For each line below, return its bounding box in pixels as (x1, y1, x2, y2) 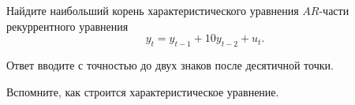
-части (319, 2, 349, 18)
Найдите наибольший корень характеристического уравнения (6, 2, 299, 18)
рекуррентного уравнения (6, 17, 129, 34)
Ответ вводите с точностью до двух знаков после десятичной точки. (6, 56, 334, 73)
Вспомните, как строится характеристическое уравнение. (6, 83, 279, 99)
